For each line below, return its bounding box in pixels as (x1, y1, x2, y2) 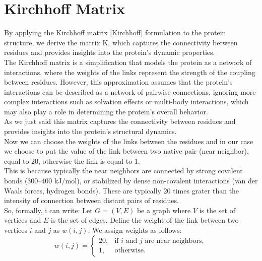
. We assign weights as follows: (88, 225, 182, 235)
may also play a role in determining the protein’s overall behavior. (4, 106, 208, 116)
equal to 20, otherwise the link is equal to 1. (4, 155, 140, 166)
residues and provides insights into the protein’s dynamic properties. (4, 47, 215, 57)
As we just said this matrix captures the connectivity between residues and (4, 116, 236, 126)
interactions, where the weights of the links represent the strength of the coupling (4, 67, 255, 77)
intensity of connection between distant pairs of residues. (4, 195, 179, 206)
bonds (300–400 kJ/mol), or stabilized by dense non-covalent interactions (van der (4, 175, 258, 186)
